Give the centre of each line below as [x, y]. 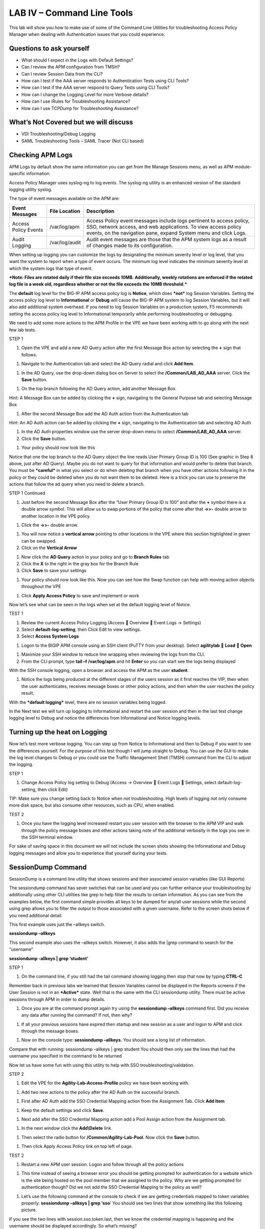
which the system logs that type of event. [51, 268]
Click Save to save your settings [54, 571]
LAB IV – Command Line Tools [71, 13]
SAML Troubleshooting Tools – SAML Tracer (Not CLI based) [83, 141]
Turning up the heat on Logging [58, 732]
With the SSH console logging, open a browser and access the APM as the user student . [99, 671]
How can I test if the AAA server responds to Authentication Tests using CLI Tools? [105, 81]
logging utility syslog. [31, 189]
